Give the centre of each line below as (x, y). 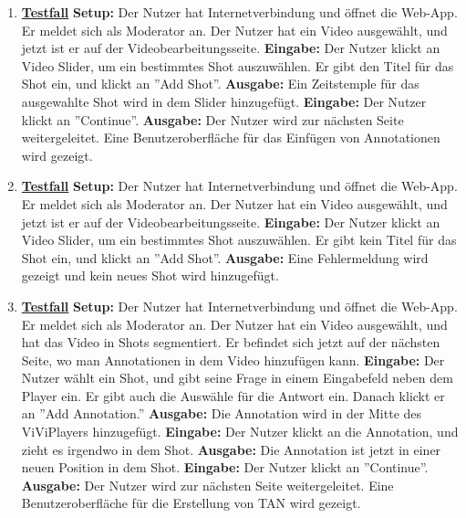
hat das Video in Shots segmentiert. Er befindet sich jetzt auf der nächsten (231, 342)
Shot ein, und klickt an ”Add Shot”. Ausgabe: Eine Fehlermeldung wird (225, 257)
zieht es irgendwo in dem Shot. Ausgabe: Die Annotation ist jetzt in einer (231, 449)
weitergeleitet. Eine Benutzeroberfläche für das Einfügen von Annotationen (231, 137)
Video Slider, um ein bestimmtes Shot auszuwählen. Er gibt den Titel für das (238, 65)
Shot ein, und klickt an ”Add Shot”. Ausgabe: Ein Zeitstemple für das (220, 84)
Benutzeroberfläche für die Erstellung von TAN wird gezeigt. (191, 503)
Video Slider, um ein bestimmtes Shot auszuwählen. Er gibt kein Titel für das (239, 240)
